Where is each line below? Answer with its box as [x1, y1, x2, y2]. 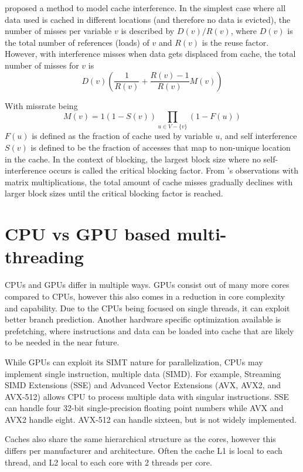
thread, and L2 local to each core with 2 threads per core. [5, 456, 212, 468]
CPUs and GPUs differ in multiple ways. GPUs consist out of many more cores [5, 279, 290, 291]
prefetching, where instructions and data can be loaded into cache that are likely [5, 324, 294, 337]
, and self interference [220, 130, 297, 142]
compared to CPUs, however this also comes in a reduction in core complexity [5, 290, 285, 302]
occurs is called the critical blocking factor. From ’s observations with [49, 164, 298, 176]
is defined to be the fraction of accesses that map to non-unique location [30, 141, 291, 154]
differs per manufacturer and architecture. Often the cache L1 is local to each [5, 444, 282, 457]
